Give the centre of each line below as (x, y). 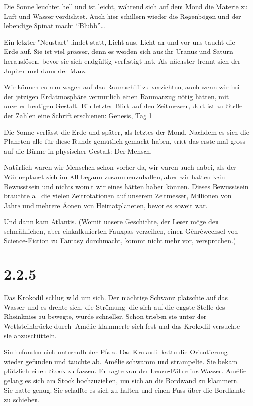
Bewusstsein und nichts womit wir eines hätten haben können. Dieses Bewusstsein (126, 186)
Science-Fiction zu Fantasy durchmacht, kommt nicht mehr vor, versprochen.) (120, 240)
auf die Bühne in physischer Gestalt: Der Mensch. (78, 150)
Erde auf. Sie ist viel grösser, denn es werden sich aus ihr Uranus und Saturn (118, 51)
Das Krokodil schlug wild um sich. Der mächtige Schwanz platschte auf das (116, 297)
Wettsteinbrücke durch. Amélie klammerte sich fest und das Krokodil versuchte (122, 326)
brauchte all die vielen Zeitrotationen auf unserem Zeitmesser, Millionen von (118, 196)
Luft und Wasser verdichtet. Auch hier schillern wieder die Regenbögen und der (123, 16)
